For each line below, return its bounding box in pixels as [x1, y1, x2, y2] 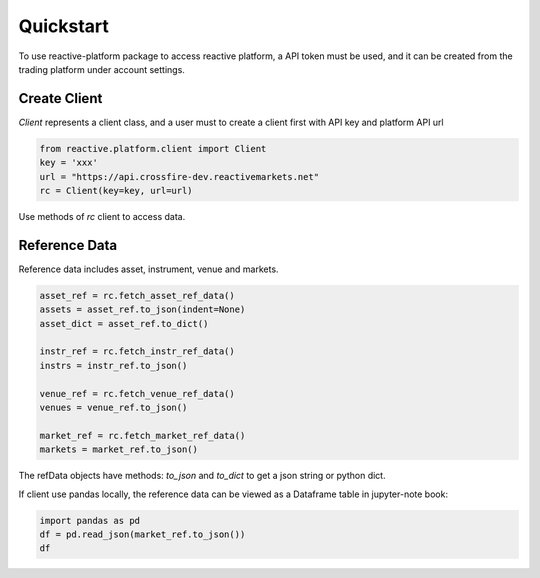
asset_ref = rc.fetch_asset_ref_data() [39, 290, 235, 301]
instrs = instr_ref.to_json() [39, 360, 188, 371]
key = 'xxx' [39, 157, 99, 169]
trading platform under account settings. [18, 63, 185, 75]
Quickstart [18, 15, 110, 37]
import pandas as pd [39, 515, 140, 526]
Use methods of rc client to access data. [18, 210, 186, 222]
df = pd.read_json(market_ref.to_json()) [39, 528, 246, 540]
